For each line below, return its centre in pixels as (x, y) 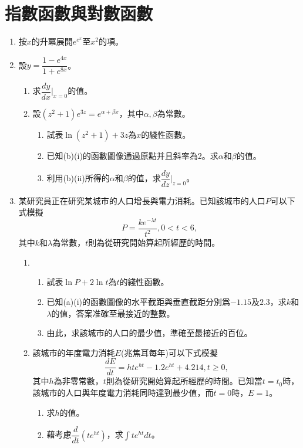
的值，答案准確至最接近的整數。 (113, 313)
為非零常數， (78, 381)
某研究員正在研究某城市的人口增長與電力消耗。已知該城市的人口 (142, 200)
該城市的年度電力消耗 (74, 352)
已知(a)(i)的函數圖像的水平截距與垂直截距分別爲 (139, 302)
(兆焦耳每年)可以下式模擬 (169, 352)
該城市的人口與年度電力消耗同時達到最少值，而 (123, 393)
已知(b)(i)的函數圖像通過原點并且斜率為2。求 (132, 155)
